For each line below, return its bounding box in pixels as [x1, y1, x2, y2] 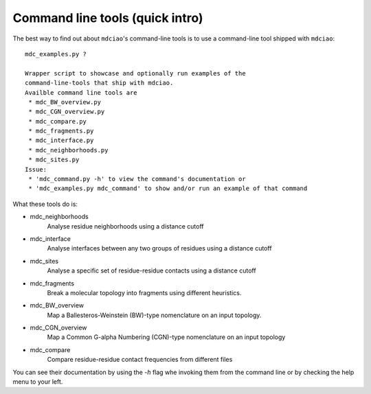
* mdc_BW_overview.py [28, 98, 102, 106]
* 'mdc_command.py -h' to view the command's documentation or [28, 175, 247, 183]
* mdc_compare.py [28, 117, 87, 125]
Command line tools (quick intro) [12, 10, 203, 25]
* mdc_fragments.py [28, 127, 94, 135]
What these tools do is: [12, 200, 78, 208]
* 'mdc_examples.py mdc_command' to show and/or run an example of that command [28, 185, 308, 192]
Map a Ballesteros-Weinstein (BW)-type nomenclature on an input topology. [47, 311, 262, 319]
